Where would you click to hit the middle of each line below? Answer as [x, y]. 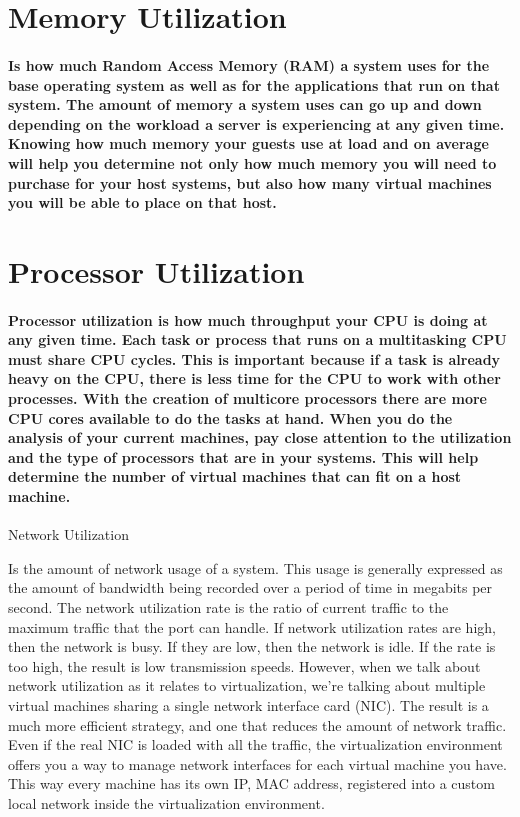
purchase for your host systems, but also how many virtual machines [250, 182]
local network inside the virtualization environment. [166, 802]
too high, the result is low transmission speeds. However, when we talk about [244, 665]
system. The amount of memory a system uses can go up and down [245, 104]
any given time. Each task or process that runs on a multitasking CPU [257, 339]
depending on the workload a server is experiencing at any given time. [256, 123]
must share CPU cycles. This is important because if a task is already [254, 358]
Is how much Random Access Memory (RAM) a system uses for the [249, 64]
